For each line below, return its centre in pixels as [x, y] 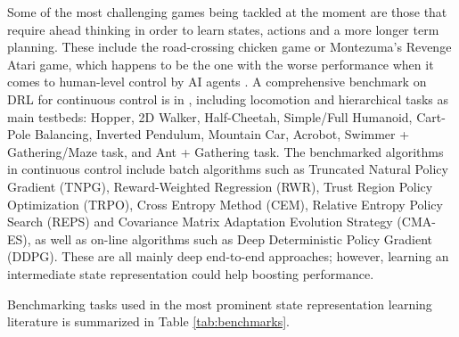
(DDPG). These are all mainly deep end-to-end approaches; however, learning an [228, 256]
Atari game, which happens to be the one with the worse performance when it [221, 64]
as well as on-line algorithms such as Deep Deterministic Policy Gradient [234, 238]
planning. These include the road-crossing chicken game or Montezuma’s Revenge [229, 47]
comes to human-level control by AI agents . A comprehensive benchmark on [217, 82]
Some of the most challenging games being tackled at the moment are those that [227, 12]
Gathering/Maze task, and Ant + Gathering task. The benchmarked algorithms [225, 151]
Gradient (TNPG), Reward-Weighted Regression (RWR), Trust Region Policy [220, 186]
